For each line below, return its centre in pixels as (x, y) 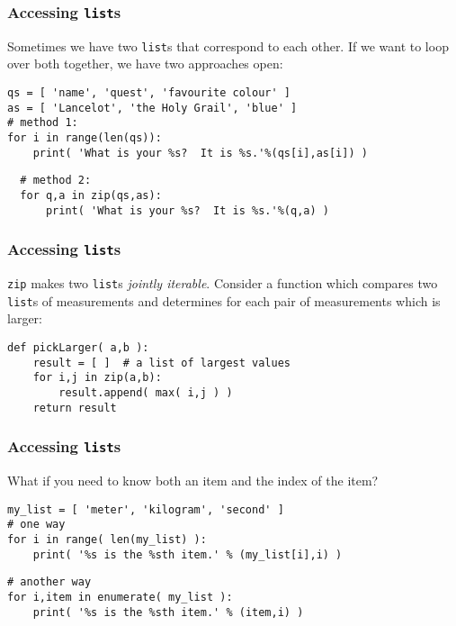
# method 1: (43, 123)
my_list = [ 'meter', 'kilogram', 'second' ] (146, 509)
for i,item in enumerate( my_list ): (120, 597)
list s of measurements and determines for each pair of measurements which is (224, 300)
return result (75, 408)
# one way (36, 525)
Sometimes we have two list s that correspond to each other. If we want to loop (228, 45)
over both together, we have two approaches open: (145, 64)
